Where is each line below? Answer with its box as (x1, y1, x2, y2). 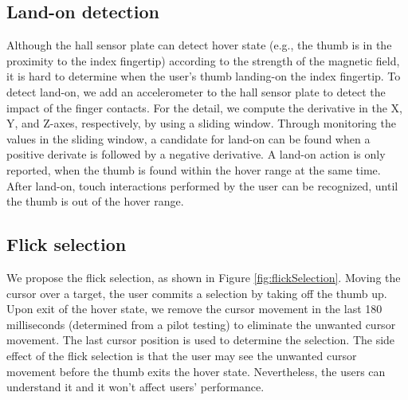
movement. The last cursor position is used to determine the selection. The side (6, 331, 395, 348)
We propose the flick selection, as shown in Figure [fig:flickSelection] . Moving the (6, 269, 401, 285)
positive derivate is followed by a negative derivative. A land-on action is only (6, 146, 386, 163)
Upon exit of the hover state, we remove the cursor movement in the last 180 (6, 300, 382, 317)
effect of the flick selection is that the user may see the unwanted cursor (6, 347, 357, 363)
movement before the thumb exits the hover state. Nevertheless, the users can (6, 363, 386, 379)
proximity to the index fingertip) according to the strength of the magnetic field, (6, 52, 400, 69)
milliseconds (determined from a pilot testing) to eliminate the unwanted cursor (6, 316, 396, 332)
